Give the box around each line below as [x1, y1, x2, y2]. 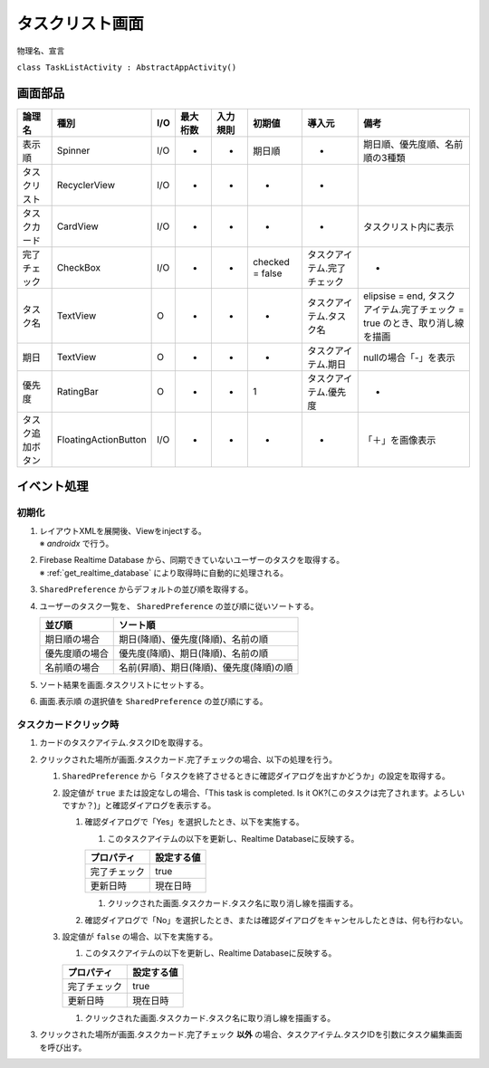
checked [252, 255, 290, 268]
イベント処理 [16, 479, 89, 494]
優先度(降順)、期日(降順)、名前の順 [119, 647, 269, 660]
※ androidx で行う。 [39, 539, 114, 548]
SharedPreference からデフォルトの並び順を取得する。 [39, 584, 254, 595]
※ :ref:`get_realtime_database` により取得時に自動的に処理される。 [39, 567, 289, 578]
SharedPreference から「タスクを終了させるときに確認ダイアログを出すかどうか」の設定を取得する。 [62, 770, 450, 782]
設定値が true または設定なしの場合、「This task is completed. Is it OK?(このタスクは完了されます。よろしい [62, 787, 465, 798]
